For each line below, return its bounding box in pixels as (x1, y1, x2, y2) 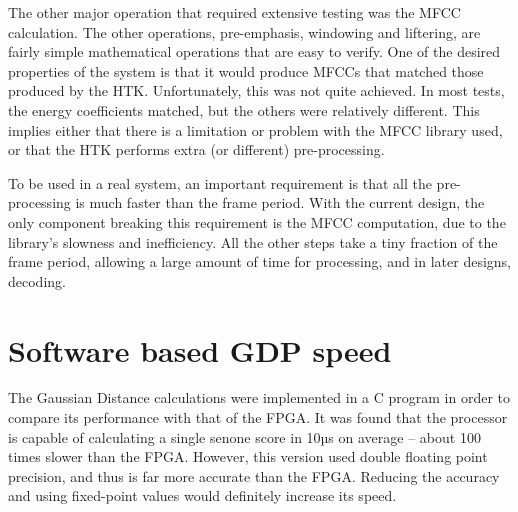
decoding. (8, 270, 66, 291)
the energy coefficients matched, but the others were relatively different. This (8, 99, 480, 120)
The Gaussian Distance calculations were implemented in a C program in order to (8, 387, 511, 408)
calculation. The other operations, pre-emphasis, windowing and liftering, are (8, 21, 481, 42)
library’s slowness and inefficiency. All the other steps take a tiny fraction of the (8, 231, 498, 252)
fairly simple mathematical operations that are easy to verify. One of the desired (8, 41, 501, 62)
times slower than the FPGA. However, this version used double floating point (8, 446, 488, 467)
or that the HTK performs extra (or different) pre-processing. (8, 139, 385, 160)
